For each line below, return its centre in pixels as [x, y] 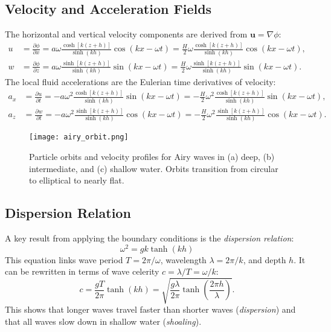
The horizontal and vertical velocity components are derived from [126, 34]
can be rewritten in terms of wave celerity [82, 271]
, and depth [265, 259]
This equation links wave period [64, 259]
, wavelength [183, 259]
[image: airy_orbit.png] [79, 137]
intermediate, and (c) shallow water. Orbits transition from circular [154, 168]
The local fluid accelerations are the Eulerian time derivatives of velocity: [140, 82]
